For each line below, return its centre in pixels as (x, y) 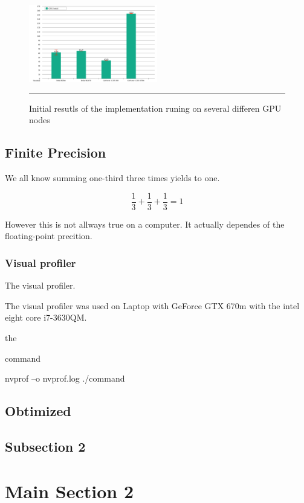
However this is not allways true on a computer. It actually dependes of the (145, 224)
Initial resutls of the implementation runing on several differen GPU (155, 108)
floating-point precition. (49, 236)
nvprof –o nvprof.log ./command (65, 378)
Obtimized (38, 411)
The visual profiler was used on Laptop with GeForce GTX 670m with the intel (152, 305)
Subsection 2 (45, 446)
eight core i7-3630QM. (46, 317)
